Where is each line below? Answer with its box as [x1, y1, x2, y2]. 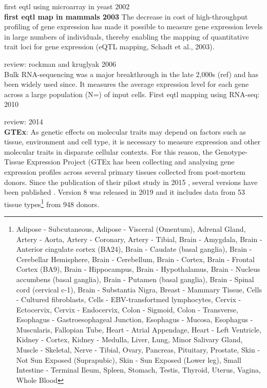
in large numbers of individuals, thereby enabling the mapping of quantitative [4, 31, 249, 42]
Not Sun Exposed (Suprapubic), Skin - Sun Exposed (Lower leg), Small [16, 354, 241, 365]
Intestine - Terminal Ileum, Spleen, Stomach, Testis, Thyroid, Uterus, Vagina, [16, 364, 261, 375]
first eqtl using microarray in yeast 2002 [4, 1, 130, 11]
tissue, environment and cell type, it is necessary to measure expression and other [4, 136, 261, 147]
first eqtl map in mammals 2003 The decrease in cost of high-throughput [4, 11, 248, 22]
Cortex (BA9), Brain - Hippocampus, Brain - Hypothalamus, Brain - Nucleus [16, 264, 260, 274]
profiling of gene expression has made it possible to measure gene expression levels [4, 21, 263, 32]
